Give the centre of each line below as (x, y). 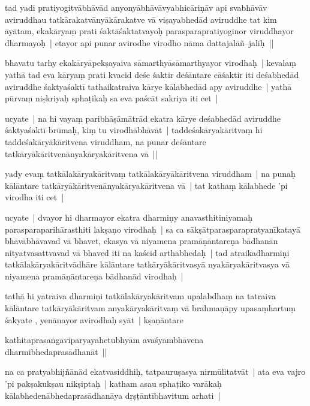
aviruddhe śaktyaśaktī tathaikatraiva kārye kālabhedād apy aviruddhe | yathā (148, 86)
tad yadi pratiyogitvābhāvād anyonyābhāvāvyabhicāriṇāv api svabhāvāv (136, 7)
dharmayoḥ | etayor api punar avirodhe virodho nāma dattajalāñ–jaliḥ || (139, 42)
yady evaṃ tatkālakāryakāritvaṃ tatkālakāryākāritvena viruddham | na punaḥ (150, 174)
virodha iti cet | (34, 197)
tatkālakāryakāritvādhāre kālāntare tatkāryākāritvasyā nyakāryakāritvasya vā (147, 264)
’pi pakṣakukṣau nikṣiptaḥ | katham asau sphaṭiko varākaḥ (113, 384)
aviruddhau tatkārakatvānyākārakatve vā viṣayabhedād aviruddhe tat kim (141, 19)
